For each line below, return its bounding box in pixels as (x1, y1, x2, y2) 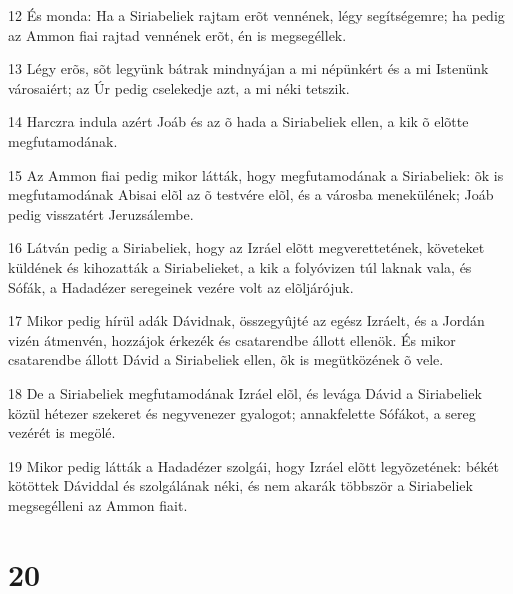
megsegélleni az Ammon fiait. (8, 494, 188, 515)
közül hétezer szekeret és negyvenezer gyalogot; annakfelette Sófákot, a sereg (8, 402, 476, 423)
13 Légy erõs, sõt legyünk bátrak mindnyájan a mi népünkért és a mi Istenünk (8, 58, 489, 79)
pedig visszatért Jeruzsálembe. (8, 203, 194, 224)
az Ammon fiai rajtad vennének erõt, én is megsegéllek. (8, 24, 347, 45)
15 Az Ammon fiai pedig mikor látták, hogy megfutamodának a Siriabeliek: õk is (8, 164, 504, 185)
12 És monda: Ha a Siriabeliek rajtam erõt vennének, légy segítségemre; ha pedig (8, 5, 505, 25)
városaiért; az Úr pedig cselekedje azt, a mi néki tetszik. (8, 77, 350, 98)
